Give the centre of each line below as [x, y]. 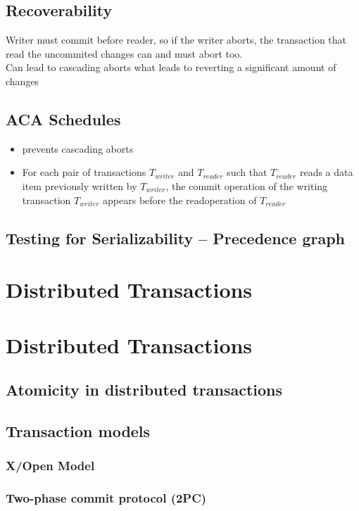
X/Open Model [50, 466]
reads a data [326, 172]
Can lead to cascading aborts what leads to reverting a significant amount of [171, 67]
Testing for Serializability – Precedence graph [176, 238]
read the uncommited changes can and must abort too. [124, 53]
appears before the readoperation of [180, 200]
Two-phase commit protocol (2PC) [106, 498]
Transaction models [78, 430]
